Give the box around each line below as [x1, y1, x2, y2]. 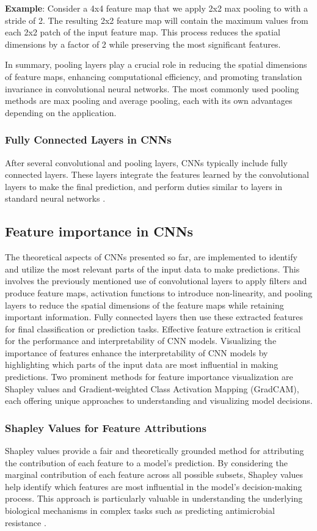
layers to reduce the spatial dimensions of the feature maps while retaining [5, 298, 284, 311]
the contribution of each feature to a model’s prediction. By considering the [5, 456, 288, 469]
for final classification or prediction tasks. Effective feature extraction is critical [5, 322, 301, 335]
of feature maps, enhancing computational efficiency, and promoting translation [5, 70, 302, 82]
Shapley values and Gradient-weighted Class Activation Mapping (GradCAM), [5, 382, 299, 395]
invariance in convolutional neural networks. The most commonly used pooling [5, 82, 299, 95]
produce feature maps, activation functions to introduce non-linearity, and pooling [5, 286, 313, 299]
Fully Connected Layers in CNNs [5, 132, 172, 147]
